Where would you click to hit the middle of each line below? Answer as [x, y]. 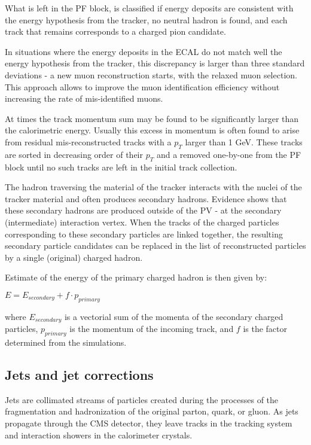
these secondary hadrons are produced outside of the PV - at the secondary [143, 210]
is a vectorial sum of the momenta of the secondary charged [174, 316]
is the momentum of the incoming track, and [152, 329]
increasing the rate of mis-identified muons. [84, 98]
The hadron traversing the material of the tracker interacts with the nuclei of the [153, 187]
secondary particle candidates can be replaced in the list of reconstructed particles [155, 246]
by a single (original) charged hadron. [74, 257]
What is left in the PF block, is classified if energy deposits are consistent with [149, 8]
